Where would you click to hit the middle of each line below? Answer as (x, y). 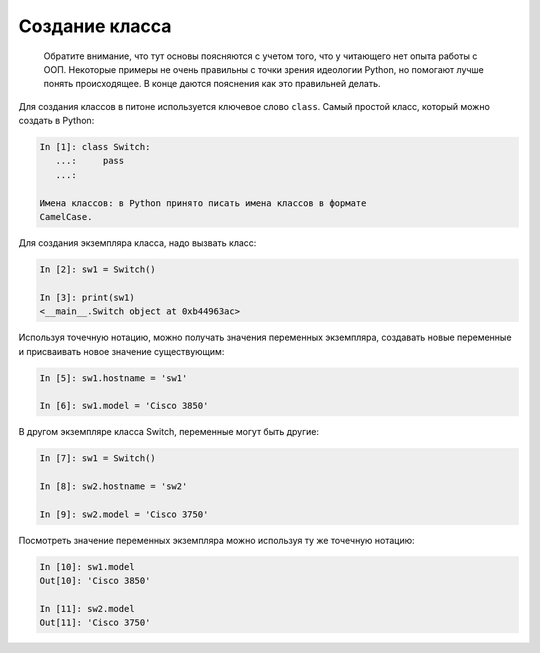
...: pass (90, 161)
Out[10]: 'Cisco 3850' (95, 581)
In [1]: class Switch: (95, 147)
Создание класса (95, 26)
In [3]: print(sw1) (87, 297)
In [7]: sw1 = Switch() (98, 458)
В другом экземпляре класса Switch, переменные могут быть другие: (169, 432)
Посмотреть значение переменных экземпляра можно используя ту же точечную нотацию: (216, 540)
